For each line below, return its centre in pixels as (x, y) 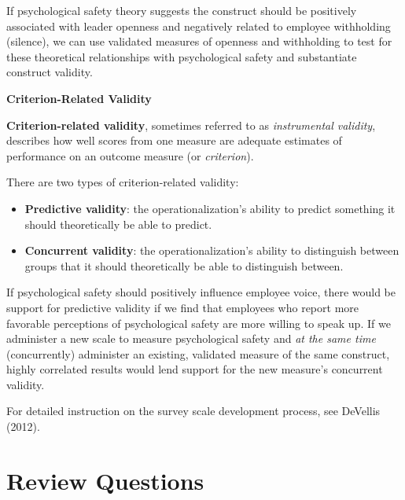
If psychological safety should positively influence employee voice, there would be (201, 292)
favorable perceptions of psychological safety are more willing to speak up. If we (199, 323)
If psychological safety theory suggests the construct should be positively (182, 10)
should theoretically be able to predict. (118, 224)
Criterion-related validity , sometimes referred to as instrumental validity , (191, 125)
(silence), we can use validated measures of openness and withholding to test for (199, 41)
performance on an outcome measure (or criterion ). (130, 155)
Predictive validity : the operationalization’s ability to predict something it (210, 208)
